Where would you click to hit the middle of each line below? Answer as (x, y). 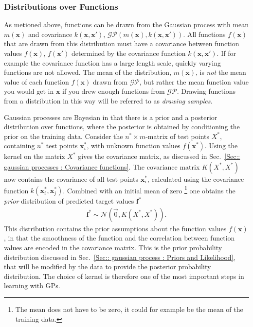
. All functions (204, 34)
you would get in (29, 91)
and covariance (50, 34)
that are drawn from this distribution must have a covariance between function (122, 43)
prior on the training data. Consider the (63, 136)
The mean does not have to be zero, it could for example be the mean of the (129, 309)
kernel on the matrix (35, 156)
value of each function (36, 81)
